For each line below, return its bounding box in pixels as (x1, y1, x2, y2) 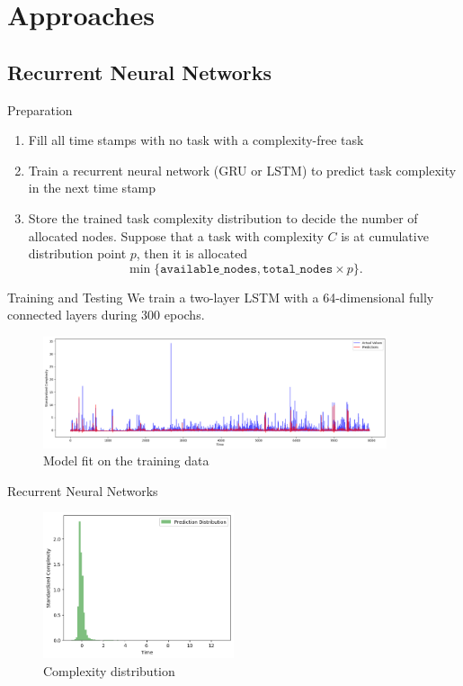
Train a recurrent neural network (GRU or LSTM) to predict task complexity (28, 160, 457, 179)
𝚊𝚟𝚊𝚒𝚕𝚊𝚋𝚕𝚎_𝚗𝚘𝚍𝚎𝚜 (160, 262, 257, 275)
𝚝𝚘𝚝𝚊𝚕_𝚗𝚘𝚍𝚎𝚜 (263, 262, 334, 275)
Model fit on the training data (43, 451, 209, 470)
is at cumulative (341, 226, 429, 245)
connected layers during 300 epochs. (7, 305, 205, 324)
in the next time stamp (28, 178, 156, 197)
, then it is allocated (136, 244, 248, 263)
